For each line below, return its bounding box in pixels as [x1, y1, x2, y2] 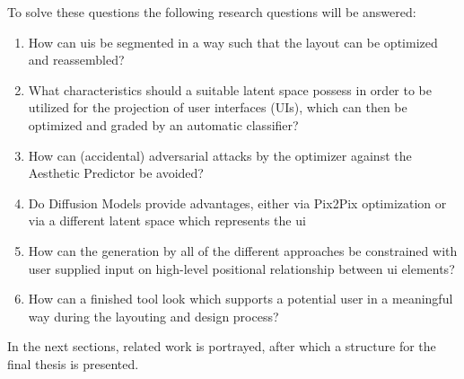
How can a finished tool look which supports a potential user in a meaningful [28, 289, 453, 308]
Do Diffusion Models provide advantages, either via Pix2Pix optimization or [28, 193, 447, 212]
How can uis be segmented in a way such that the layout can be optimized [28, 32, 438, 51]
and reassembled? [28, 50, 125, 69]
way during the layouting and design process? [28, 306, 279, 325]
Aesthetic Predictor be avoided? [28, 163, 204, 182]
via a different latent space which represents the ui [28, 211, 306, 230]
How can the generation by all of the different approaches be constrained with [28, 241, 458, 260]
